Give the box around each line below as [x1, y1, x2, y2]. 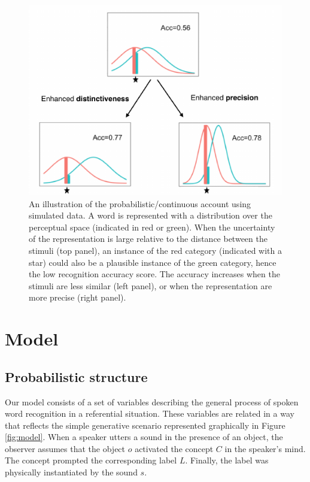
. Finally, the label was [185, 454, 269, 466]
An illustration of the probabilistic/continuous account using [29, 197, 251, 210]
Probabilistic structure [5, 367, 148, 386]
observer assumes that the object [5, 442, 126, 454]
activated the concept [135, 442, 214, 454]
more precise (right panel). [29, 291, 126, 304]
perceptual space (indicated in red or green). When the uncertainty [29, 220, 275, 233]
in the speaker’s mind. [224, 442, 306, 454]
